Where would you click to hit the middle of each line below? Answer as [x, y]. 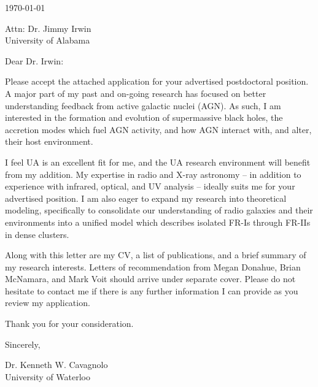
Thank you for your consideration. [69, 324]
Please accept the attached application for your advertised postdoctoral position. [157, 81]
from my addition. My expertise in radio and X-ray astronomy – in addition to [153, 174]
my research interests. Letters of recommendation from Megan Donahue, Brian [153, 266]
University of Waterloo [48, 376]
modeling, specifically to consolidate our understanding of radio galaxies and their [159, 210]
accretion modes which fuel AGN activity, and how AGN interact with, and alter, [158, 129]
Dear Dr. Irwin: [34, 60]
